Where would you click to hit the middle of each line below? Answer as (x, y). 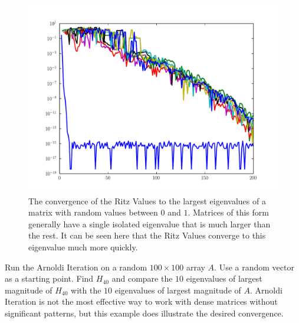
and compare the (142, 278)
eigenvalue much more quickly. (83, 247)
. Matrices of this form (228, 212)
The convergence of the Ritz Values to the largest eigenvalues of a (147, 200)
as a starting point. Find (49, 278)
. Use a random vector (254, 267)
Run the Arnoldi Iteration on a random (76, 267)
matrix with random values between (93, 212)
